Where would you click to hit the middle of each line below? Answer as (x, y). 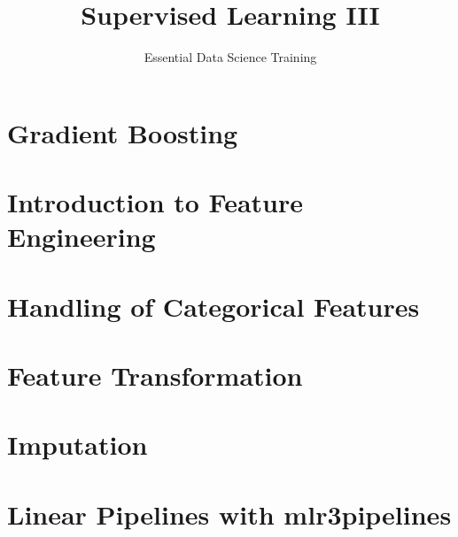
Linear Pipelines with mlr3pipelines (229, 514)
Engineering (82, 237)
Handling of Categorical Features (213, 306)
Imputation (78, 445)
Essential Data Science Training (230, 57)
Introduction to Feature (155, 202)
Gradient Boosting (123, 132)
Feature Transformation (155, 376)
